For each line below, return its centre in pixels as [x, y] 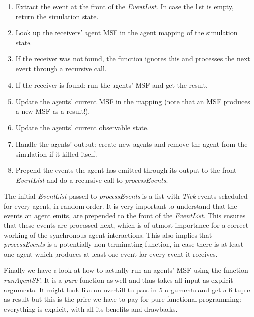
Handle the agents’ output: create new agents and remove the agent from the [131, 144]
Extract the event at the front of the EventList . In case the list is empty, [125, 6]
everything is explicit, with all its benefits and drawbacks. [91, 308]
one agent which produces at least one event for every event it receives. [111, 253]
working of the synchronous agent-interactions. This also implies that [108, 234]
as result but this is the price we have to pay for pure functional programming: [123, 299]
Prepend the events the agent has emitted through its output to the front [126, 170]
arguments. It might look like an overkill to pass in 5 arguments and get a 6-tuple [127, 289]
